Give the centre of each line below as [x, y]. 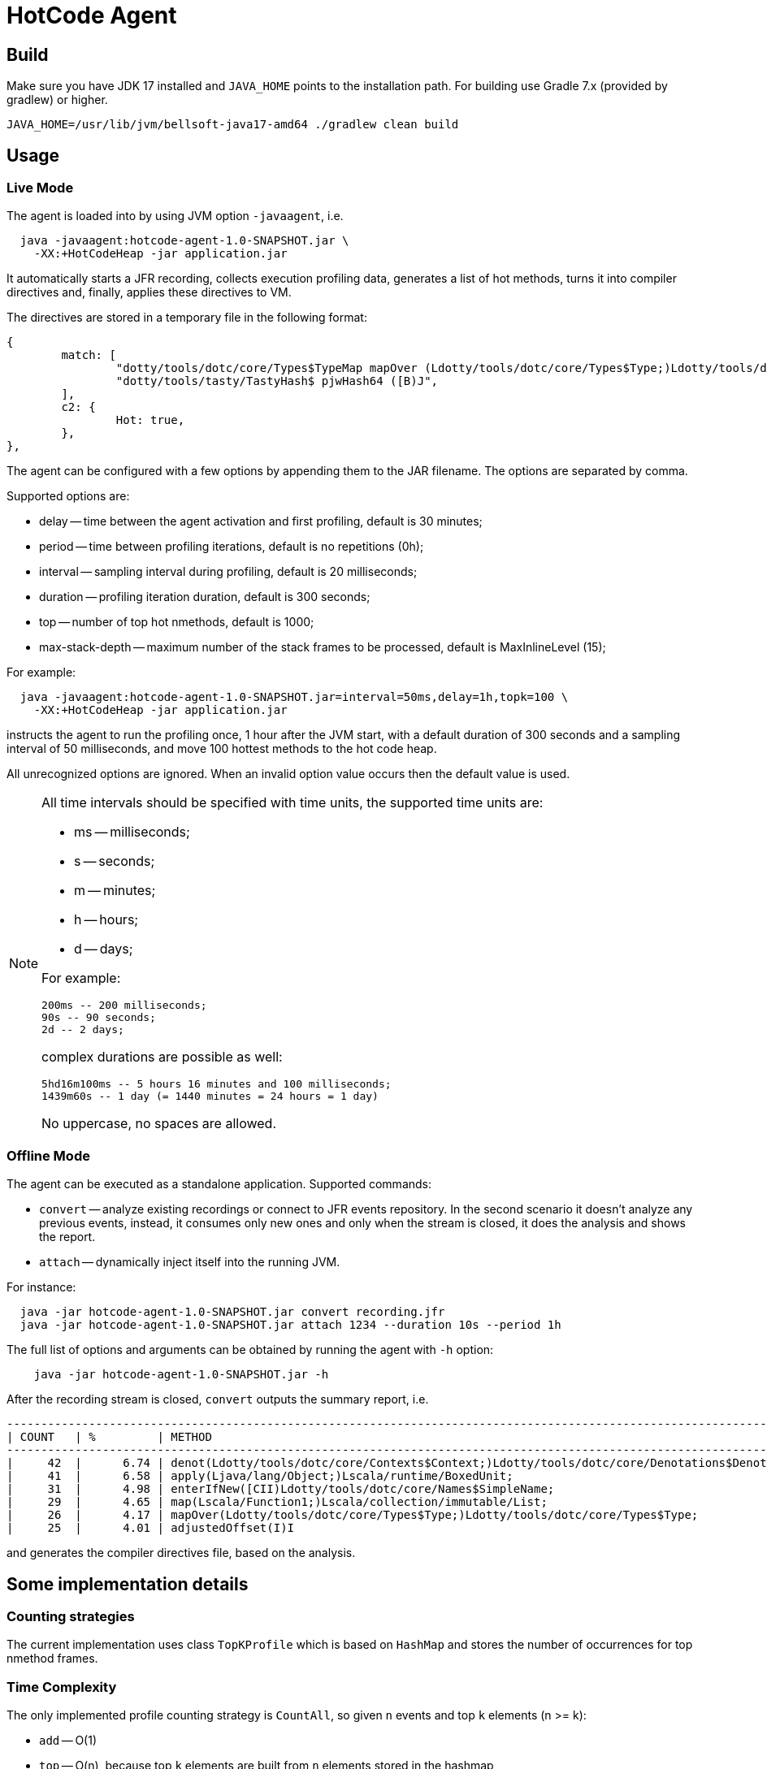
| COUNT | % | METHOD [109, 1437]
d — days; [104, 949]
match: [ [89, 355]
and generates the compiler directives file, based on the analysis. [181, 1553]
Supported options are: [68, 496]
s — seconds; [115, 861]
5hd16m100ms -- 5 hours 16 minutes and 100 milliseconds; [217, 1084]
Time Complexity [62, 1687]
